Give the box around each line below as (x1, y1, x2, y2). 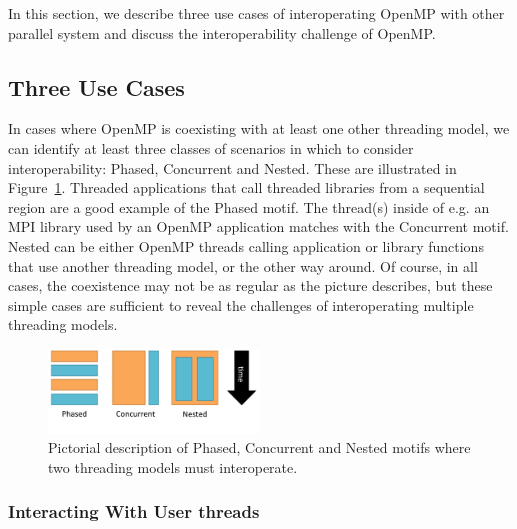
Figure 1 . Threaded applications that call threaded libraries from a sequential (8, 177, 485, 198)
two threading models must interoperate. (48, 456, 298, 477)
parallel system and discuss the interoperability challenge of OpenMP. (8, 22, 436, 43)
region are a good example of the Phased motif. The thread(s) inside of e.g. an (8, 196, 490, 217)
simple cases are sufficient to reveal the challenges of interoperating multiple (8, 294, 474, 315)
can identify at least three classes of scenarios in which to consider (8, 137, 414, 158)
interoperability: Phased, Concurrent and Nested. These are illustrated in (8, 157, 457, 178)
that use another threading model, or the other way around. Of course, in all (8, 255, 478, 276)
